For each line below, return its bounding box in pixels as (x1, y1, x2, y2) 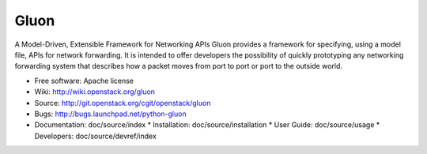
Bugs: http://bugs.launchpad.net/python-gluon (34, 109, 187, 118)
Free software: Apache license (34, 76, 134, 85)
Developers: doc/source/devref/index (34, 131, 157, 141)
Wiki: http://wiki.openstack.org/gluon (34, 87, 156, 96)
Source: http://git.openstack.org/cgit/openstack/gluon (34, 98, 211, 107)
